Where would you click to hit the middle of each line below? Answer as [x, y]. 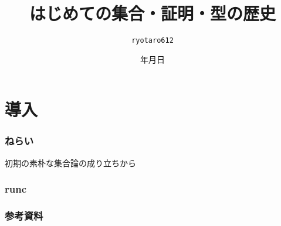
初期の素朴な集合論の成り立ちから [70, 162]
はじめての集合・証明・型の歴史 [152, 13]
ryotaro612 [153, 41]
